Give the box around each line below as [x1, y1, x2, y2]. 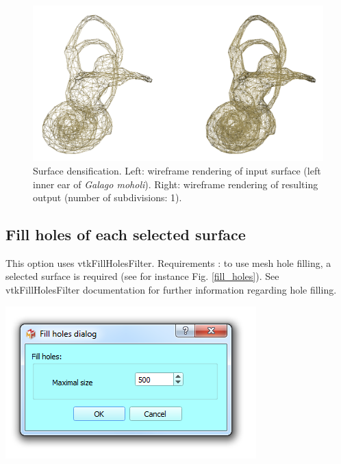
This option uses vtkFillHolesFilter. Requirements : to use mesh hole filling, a [5, 255, 331, 270]
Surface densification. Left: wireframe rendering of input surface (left [33, 163, 321, 177]
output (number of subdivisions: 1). [33, 190, 182, 205]
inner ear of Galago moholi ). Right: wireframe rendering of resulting [33, 177, 318, 191]
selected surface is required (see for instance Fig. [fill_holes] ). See [5, 269, 279, 283]
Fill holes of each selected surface [5, 224, 246, 245]
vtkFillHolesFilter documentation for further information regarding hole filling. [5, 283, 337, 297]
